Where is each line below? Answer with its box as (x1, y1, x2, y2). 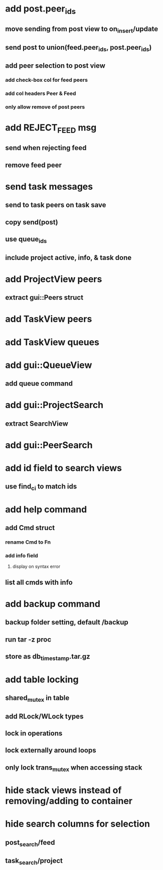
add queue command (5, 380, 73, 388)
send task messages (5, 181, 93, 192)
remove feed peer (5, 161, 62, 169)
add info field (5, 552, 39, 559)
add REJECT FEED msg (5, 122, 97, 135)
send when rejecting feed (5, 144, 87, 152)
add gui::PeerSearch (5, 439, 93, 451)
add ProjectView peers (5, 273, 102, 285)
